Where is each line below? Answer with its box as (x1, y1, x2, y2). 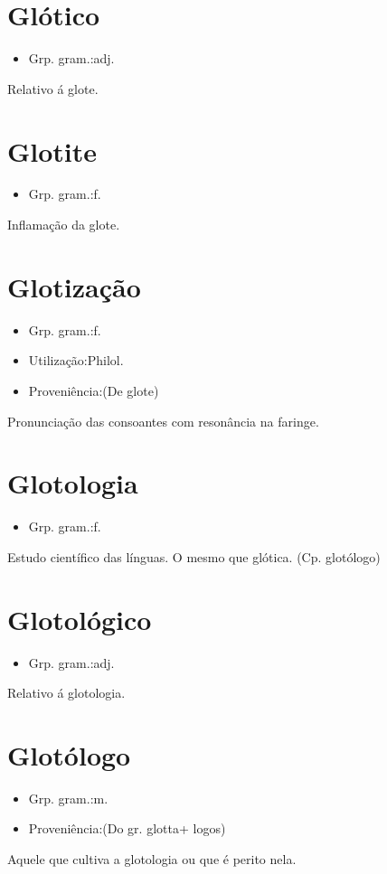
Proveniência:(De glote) (28, 381, 159, 399)
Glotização (7, 268, 141, 305)
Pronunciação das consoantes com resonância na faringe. (7, 411, 319, 430)
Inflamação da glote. (7, 215, 120, 234)
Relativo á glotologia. (7, 683, 126, 702)
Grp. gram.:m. (28, 788, 109, 807)
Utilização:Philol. (28, 351, 124, 370)
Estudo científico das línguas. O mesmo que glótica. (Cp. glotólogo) (7, 547, 381, 566)
